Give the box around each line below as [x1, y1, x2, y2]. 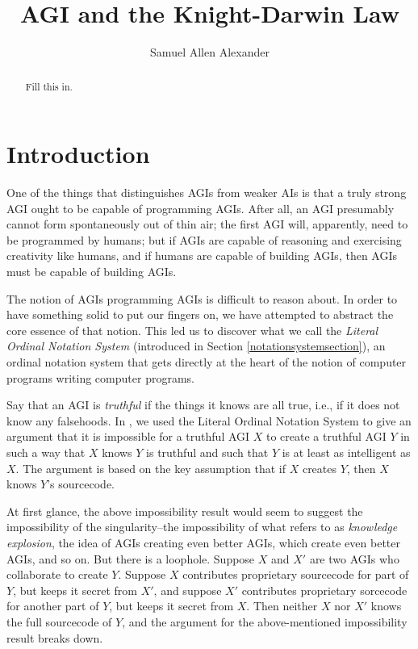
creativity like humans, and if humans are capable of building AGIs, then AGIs [6, 247, 397, 264]
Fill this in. [25, 79, 73, 93]
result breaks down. [6, 629, 103, 646]
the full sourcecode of [6, 613, 112, 630]
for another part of [6, 597, 99, 614]
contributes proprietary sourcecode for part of [182, 566, 409, 583]
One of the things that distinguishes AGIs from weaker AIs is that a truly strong [6, 184, 407, 201]
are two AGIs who [309, 550, 399, 567]
